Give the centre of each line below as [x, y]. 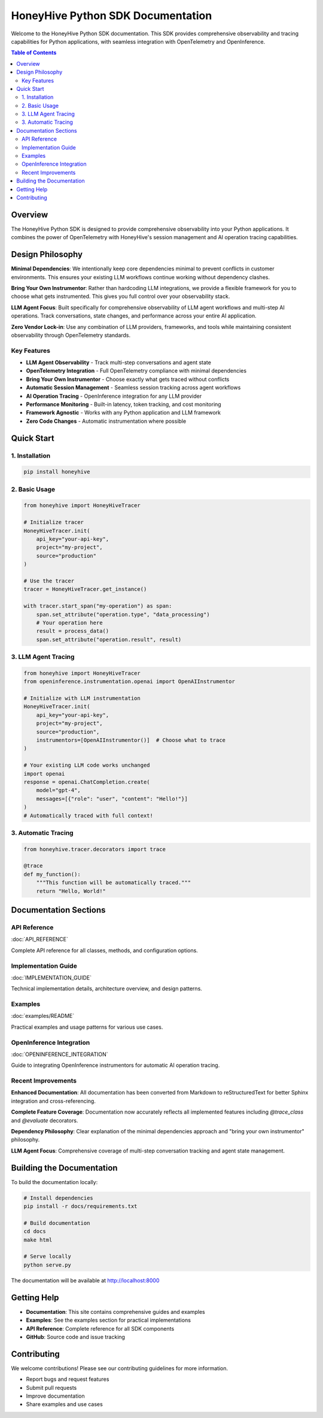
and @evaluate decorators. [45, 1120]
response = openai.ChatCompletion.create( [87, 782]
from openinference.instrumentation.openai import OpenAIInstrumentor [129, 681]
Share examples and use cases [64, 1404]
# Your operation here [69, 623]
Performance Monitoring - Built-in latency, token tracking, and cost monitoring [124, 404]
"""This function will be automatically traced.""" [114, 883]
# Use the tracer [49, 581]
